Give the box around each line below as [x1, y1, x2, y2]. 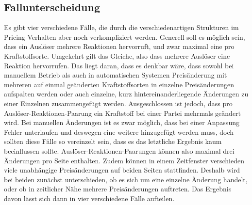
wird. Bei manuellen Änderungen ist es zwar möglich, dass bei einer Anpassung [4, 117, 239, 127]
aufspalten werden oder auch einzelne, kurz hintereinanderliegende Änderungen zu [4, 89, 249, 99]
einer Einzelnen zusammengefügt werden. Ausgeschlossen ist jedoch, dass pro [4, 98, 233, 108]
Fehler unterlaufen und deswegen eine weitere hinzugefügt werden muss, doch [4, 126, 234, 137]
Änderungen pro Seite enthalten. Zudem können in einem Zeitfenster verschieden [4, 155, 244, 165]
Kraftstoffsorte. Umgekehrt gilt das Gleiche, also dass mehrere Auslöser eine [4, 50, 230, 61]
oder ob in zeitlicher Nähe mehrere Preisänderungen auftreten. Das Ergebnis [4, 184, 232, 194]
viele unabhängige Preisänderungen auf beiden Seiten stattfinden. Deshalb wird [4, 165, 240, 175]
